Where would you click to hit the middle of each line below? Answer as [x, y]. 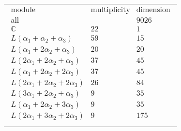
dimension [153, 10]
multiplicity [110, 10]
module [23, 10]
